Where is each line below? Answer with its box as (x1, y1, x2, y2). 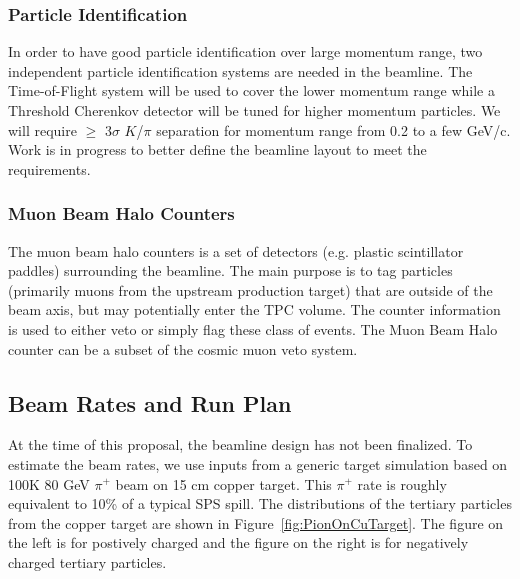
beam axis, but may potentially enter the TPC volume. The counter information (8, 299, 501, 320)
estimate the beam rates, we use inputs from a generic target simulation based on (8, 453, 508, 474)
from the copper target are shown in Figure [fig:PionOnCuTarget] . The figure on (8, 512, 504, 533)
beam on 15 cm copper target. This (115, 473, 332, 494)
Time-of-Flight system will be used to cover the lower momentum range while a (8, 80, 495, 101)
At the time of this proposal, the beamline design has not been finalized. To (8, 434, 473, 455)
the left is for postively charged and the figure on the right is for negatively (8, 532, 469, 553)
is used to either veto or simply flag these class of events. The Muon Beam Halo (8, 318, 498, 339)
